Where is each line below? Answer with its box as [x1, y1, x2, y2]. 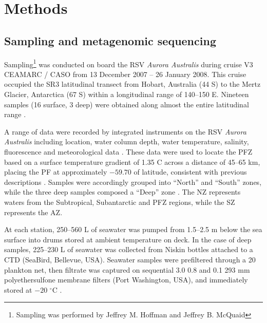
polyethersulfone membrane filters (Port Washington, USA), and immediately [4, 274, 248, 285]
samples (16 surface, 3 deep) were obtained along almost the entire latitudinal [4, 99, 249, 109]
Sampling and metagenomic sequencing [4, 32, 216, 48]
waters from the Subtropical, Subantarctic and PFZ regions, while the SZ [4, 196, 235, 207]
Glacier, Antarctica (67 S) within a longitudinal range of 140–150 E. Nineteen [4, 89, 249, 100]
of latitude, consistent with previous [133, 166, 247, 177]
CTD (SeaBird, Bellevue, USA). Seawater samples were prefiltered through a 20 [4, 254, 256, 264]
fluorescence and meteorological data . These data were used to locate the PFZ [4, 146, 253, 157]
